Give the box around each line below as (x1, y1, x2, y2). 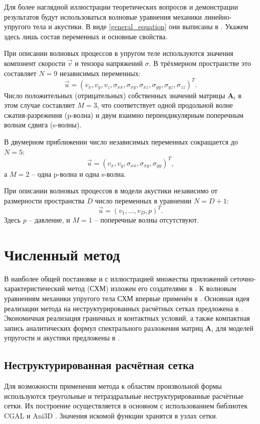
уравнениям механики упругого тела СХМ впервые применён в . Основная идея (4, 293, 249, 303)
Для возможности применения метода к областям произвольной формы (4, 381, 222, 391)
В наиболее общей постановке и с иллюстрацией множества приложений (4, 273, 228, 284)
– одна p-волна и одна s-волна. (31, 168, 126, 179)
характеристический (4, 283, 65, 294)
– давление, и (29, 215, 70, 225)
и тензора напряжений (74, 57, 143, 68)
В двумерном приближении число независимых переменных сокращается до (4, 136, 238, 147)
